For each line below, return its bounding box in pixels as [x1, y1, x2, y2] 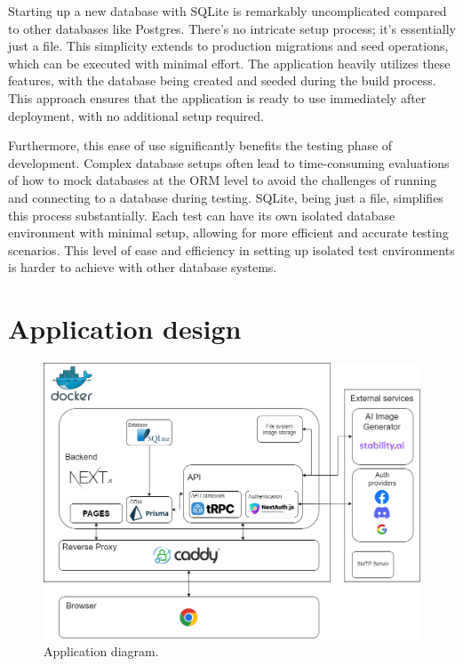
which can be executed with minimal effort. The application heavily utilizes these [8, 53, 451, 72]
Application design [8, 310, 242, 347]
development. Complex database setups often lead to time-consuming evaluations [8, 153, 450, 172]
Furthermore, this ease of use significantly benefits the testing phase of [8, 136, 393, 155]
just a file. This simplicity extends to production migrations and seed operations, [8, 36, 449, 55]
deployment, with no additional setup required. [8, 106, 264, 124]
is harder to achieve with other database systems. [8, 258, 277, 277]
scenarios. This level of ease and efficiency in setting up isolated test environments [8, 240, 455, 259]
